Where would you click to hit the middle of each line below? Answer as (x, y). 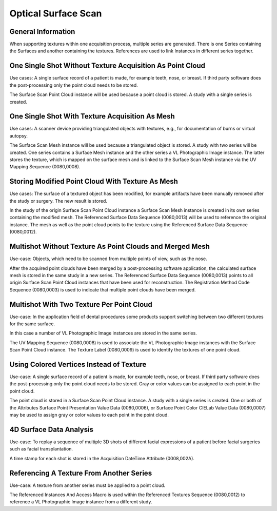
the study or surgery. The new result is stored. (58, 201)
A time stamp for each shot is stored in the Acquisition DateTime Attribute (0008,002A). (102, 458)
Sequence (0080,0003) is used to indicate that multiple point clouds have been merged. (103, 289)
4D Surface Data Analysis (52, 429)
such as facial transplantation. (41, 449)
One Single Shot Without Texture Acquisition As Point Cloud (107, 66)
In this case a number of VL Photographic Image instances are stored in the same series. (103, 333)
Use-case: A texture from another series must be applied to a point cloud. (87, 485)
